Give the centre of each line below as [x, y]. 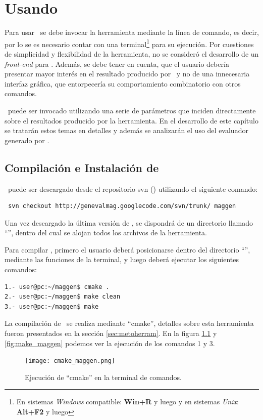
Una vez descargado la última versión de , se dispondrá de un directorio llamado [129, 222]
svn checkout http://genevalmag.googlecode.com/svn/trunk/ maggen [122, 206]
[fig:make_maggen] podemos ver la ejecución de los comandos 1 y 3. [110, 343]
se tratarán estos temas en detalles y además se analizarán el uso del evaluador [126, 130]
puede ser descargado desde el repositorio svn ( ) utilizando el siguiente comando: [133, 188]
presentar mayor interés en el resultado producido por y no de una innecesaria [127, 74]
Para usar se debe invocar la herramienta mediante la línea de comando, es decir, [132, 32]
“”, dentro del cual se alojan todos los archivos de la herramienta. [106, 233]
